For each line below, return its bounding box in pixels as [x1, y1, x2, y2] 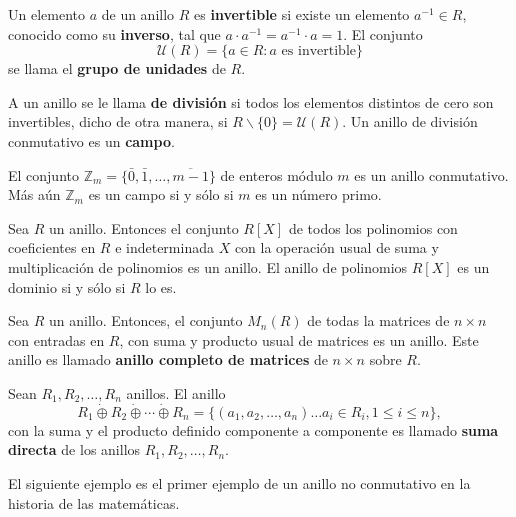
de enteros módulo [220, 164, 333, 185]
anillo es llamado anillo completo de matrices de [8, 349, 328, 370]
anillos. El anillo [126, 382, 226, 403]
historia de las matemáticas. [8, 492, 180, 513]
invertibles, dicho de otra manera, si [8, 111, 228, 132]
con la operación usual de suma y [234, 237, 439, 258]
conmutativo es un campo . [8, 130, 175, 151]
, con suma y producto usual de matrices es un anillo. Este [119, 329, 479, 350]
